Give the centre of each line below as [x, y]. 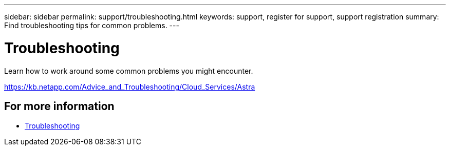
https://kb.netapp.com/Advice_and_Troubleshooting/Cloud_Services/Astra [130, 87]
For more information [59, 106]
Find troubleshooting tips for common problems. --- [92, 25]
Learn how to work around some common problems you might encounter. [129, 71]
